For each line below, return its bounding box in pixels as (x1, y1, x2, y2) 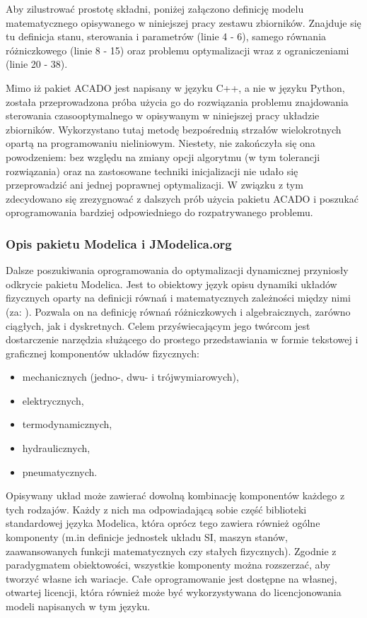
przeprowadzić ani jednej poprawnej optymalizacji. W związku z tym (6, 177, 303, 192)
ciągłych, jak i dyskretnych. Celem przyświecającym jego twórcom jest (6, 318, 310, 333)
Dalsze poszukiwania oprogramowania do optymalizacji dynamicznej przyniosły (6, 263, 349, 278)
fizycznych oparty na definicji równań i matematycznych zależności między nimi (6, 290, 351, 305)
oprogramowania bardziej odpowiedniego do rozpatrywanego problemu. (6, 205, 313, 220)
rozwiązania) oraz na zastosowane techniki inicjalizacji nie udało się (6, 163, 298, 178)
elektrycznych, (22, 393, 84, 408)
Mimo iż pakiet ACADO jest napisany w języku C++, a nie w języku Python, (6, 80, 345, 95)
